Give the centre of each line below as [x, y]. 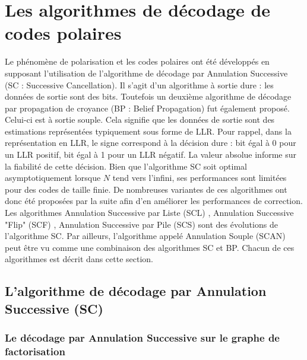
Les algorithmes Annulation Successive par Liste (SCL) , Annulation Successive [149, 213]
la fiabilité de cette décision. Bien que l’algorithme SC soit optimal [126, 166]
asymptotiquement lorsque [53, 178]
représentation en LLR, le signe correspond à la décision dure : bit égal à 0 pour [151, 143]
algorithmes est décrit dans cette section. [79, 259]
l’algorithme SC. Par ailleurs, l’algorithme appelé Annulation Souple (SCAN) [145, 236]
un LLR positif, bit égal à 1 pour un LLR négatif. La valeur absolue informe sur [151, 154]
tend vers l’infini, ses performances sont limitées [200, 178]
